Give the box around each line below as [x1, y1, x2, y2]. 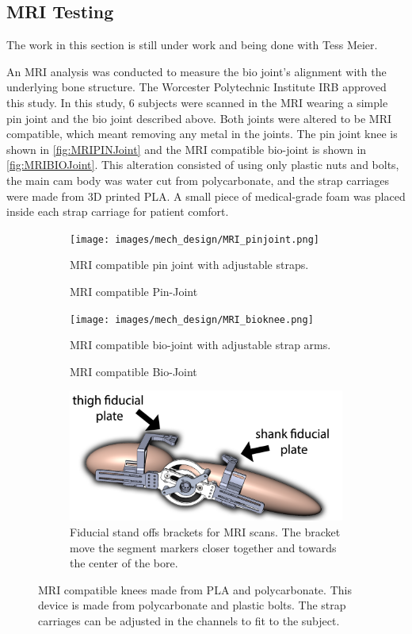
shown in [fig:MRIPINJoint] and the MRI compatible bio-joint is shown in [6, 140, 367, 157]
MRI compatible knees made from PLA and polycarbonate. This [38, 581, 352, 597]
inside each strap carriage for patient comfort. [6, 203, 229, 220]
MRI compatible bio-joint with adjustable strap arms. [70, 336, 331, 353]
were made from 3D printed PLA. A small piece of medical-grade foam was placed [6, 187, 406, 204]
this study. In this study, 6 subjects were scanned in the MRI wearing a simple [6, 94, 388, 110]
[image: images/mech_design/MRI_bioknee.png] [70, 313, 314, 325]
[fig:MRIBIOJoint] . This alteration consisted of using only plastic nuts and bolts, [6, 156, 399, 173]
